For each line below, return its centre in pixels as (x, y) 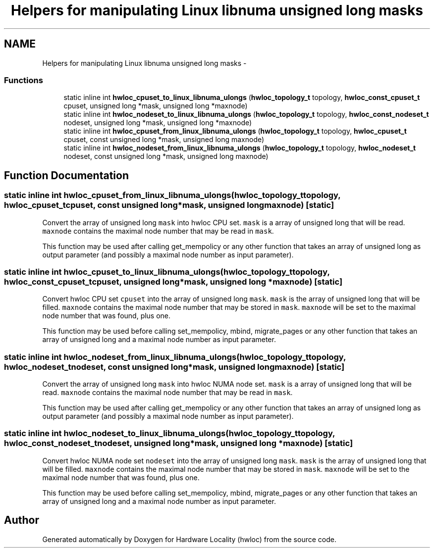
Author (22, 520)
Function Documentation (66, 175)
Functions (24, 80)
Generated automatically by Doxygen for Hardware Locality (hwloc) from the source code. (189, 539)
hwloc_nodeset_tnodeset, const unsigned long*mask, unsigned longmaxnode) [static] (174, 367)
